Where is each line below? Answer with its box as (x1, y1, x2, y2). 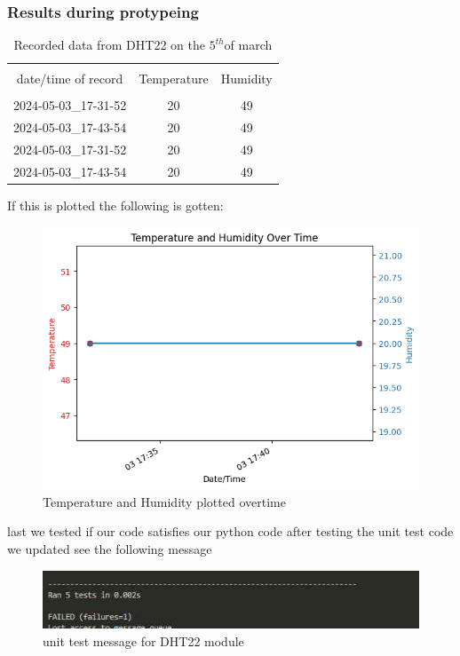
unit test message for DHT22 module (43, 631, 244, 650)
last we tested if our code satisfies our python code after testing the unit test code (7, 522, 454, 541)
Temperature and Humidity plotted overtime (43, 492, 286, 510)
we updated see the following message (7, 540, 212, 558)
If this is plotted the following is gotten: (7, 196, 224, 215)
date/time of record (16, 69, 123, 88)
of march (224, 36, 273, 54)
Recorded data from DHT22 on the (13, 36, 205, 54)
